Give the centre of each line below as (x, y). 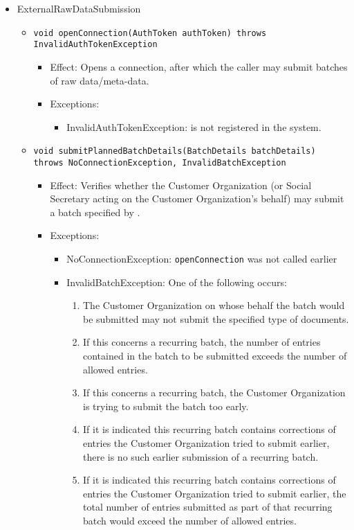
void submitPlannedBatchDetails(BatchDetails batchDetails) (175, 151)
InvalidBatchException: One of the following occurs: (177, 282)
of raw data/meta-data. (100, 80)
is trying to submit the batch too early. (166, 406)
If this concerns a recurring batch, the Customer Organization (214, 392)
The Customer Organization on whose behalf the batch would (214, 305)
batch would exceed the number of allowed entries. (189, 520)
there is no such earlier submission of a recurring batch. (201, 456)
